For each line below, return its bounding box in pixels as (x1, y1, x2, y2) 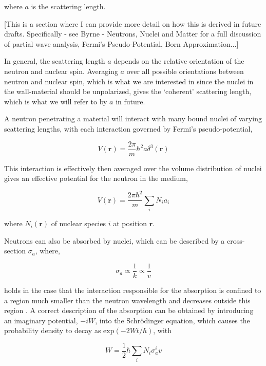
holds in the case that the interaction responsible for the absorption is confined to (4, 284, 261, 295)
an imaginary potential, (4, 315, 78, 325)
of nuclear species (51, 218, 106, 229)
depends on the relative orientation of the (113, 56, 244, 66)
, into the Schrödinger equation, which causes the (95, 315, 250, 325)
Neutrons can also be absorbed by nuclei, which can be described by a (4, 235, 225, 246)
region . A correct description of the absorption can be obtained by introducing (4, 305, 254, 316)
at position (113, 218, 147, 229)
